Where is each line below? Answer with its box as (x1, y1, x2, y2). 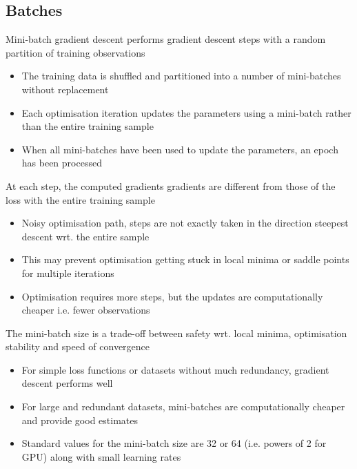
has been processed (21, 155, 102, 170)
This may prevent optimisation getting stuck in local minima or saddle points (21, 252, 349, 267)
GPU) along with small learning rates (21, 449, 181, 463)
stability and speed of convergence (6, 339, 150, 354)
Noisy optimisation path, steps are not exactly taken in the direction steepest (21, 216, 349, 230)
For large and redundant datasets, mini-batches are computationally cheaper (21, 399, 345, 414)
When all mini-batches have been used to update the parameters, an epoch (21, 142, 338, 156)
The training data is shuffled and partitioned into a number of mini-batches (21, 68, 341, 83)
